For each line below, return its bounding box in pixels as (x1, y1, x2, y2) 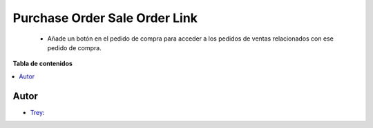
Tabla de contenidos (12, 59, 73, 68)
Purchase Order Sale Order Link (12, 10, 198, 25)
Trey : (30, 108, 45, 116)
